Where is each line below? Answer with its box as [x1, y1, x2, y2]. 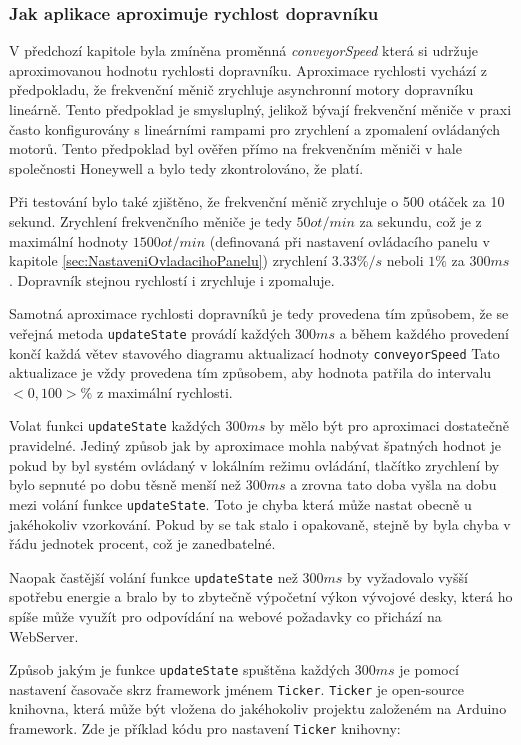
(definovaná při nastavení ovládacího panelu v [209, 230, 490, 251]
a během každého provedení [339, 322, 509, 343]
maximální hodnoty [9, 230, 129, 251]
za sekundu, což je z [359, 210, 482, 231]
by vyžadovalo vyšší [347, 566, 468, 587]
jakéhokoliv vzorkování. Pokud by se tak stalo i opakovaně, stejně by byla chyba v [9, 513, 511, 534]
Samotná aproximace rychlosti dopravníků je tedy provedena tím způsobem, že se [9, 303, 509, 324]
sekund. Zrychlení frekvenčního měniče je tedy [9, 210, 292, 231]
